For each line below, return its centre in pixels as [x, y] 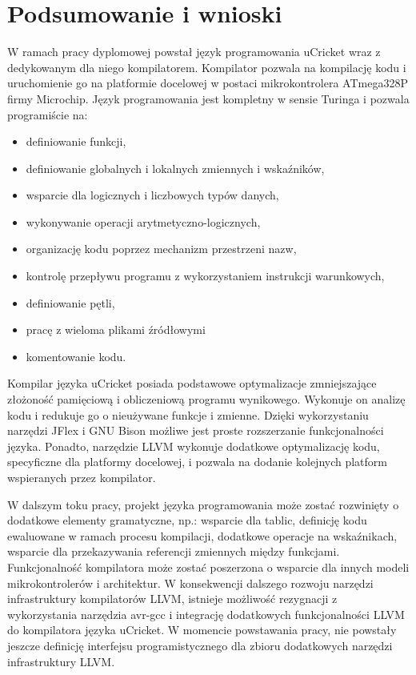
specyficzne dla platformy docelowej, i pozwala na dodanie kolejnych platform [198, 462]
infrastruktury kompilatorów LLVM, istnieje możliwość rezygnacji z [172, 599]
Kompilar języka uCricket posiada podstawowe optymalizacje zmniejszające [192, 383]
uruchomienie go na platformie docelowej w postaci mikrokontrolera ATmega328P [208, 83]
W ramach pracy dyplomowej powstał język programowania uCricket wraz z [194, 52]
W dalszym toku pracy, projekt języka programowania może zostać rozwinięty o [203, 504]
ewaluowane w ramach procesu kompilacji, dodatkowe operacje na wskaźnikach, [202, 535]
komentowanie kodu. [76, 356]
